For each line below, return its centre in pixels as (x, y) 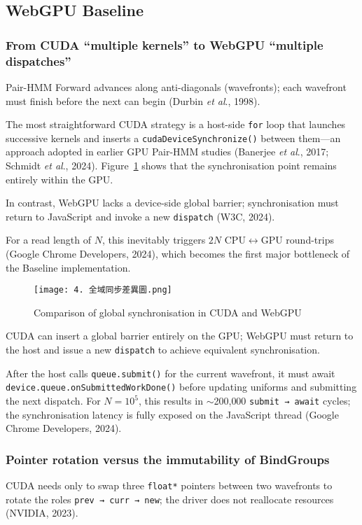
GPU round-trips (297, 240)
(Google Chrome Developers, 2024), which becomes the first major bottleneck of (178, 254)
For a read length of (49, 240)
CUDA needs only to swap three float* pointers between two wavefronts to (169, 485)
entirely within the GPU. (60, 179)
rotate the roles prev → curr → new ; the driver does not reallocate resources (170, 499)
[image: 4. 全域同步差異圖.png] (103, 290)
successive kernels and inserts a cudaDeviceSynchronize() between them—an (173, 138)
